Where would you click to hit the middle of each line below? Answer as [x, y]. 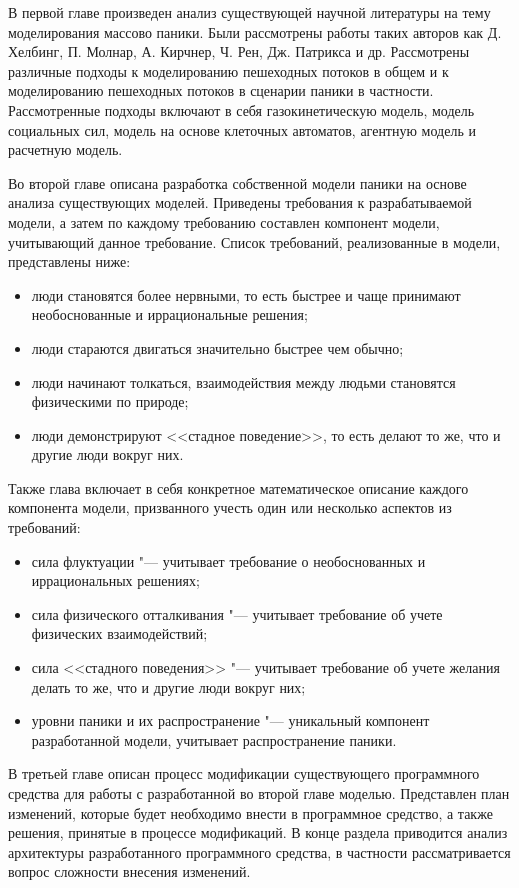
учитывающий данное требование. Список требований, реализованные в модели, [254, 241]
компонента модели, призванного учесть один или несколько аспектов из [230, 507]
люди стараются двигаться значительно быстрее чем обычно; [217, 347]
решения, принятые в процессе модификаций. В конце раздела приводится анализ [258, 832]
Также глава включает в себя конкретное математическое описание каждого [238, 487]
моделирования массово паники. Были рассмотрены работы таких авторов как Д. [255, 31]
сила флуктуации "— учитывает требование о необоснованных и [228, 560]
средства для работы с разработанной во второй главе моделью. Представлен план [259, 793]
